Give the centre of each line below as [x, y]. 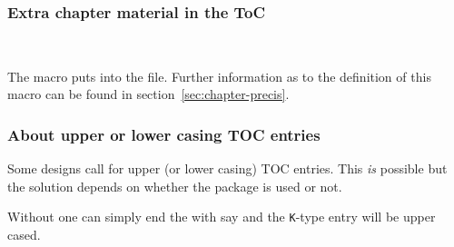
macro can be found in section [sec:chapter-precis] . [148, 94]
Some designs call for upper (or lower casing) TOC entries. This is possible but [227, 168]
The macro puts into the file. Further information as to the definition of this [219, 76]
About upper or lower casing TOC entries [164, 134]
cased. [24, 235]
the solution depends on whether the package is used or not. [175, 186]
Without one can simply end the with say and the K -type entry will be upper [222, 217]
